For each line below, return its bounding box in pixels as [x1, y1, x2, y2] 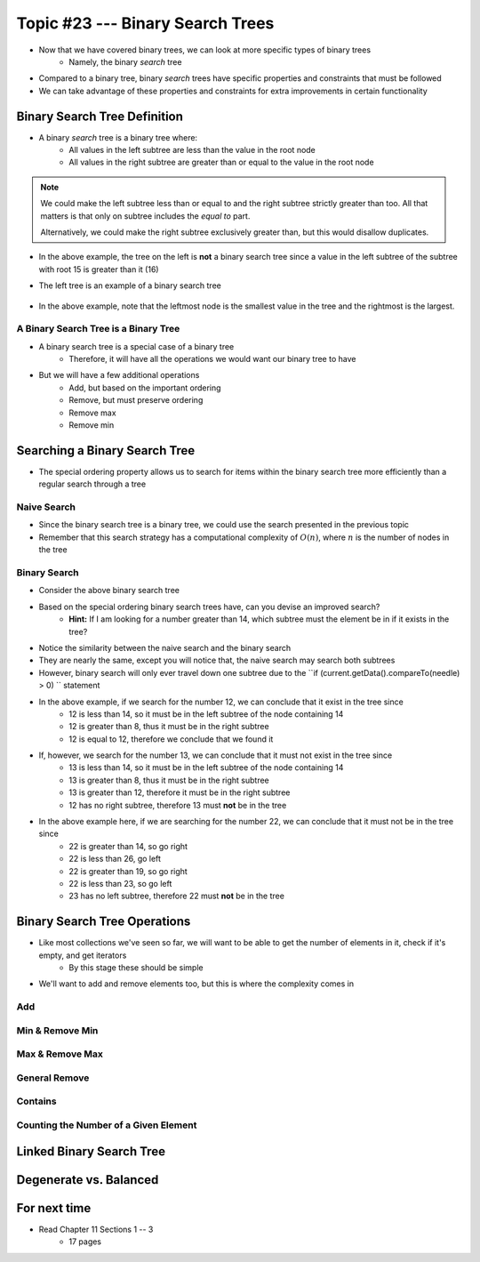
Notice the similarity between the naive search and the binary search [38, 642, 292, 653]
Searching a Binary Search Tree [16, 443, 196, 458]
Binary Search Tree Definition [16, 109, 184, 124]
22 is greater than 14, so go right [68, 840, 188, 851]
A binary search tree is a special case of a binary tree [38, 341, 235, 351]
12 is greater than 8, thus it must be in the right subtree [68, 721, 270, 732]
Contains [16, 1095, 57, 1107]
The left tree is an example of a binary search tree [38, 280, 221, 291]
